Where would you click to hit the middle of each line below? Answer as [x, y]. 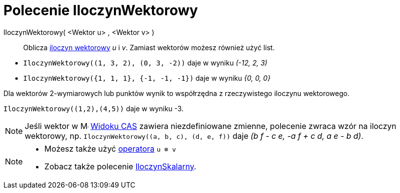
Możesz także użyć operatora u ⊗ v [110, 148]
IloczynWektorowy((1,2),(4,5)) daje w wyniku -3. [94, 108]
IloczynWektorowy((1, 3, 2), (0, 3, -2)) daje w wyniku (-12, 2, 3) [145, 63]
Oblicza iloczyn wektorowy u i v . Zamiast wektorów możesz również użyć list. [149, 47]
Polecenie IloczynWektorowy [101, 10]
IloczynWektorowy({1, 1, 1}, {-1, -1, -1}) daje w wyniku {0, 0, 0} [147, 78]
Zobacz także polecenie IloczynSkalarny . [120, 166]
